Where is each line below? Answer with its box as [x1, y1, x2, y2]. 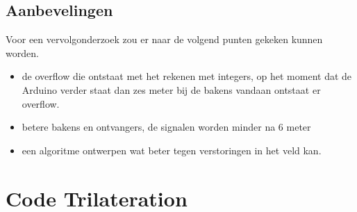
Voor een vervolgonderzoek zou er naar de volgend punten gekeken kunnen [6, 32, 323, 47]
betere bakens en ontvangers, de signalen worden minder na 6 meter [22, 120, 311, 134]
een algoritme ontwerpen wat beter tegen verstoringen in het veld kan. [22, 142, 322, 157]
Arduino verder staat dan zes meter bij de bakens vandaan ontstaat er [22, 82, 321, 97]
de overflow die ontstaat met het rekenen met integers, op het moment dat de [22, 69, 352, 83]
